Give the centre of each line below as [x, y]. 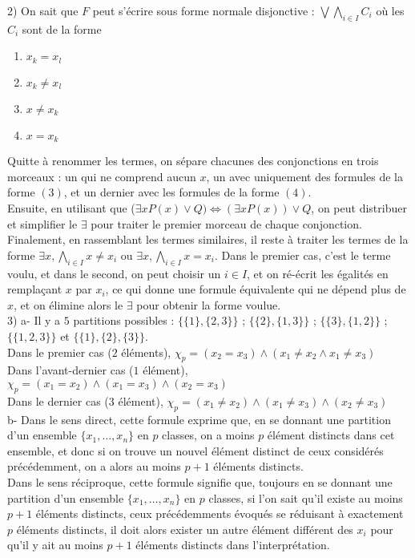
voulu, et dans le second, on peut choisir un [114, 273]
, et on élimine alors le [68, 304]
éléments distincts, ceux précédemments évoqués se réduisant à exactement [220, 514]
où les [390, 10]
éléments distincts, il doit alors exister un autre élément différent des [185, 529]
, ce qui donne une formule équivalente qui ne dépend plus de [256, 289]
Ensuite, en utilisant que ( [71, 208]
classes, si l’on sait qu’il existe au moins [306, 497]
